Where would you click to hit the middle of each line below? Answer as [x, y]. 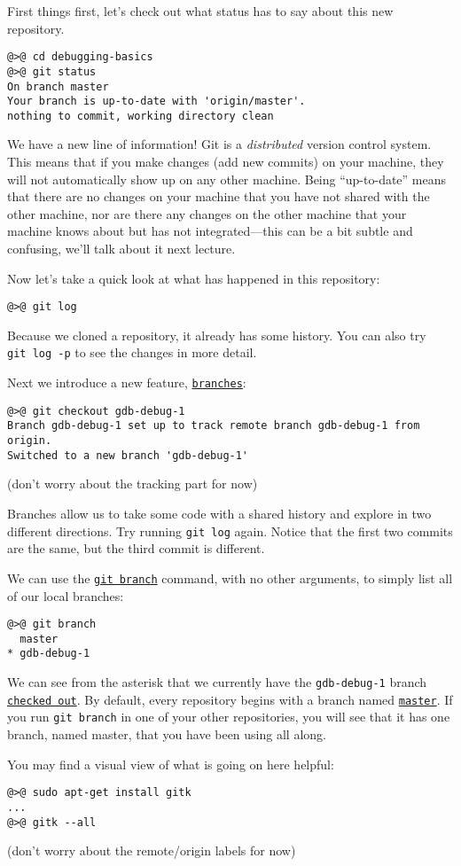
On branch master [58, 86]
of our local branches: [66, 595]
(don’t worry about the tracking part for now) [133, 484]
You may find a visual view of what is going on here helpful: [171, 764]
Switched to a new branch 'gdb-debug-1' [128, 455]
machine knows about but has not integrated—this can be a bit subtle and [210, 231]
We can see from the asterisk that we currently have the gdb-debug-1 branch [217, 682]
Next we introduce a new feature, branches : [127, 382]
